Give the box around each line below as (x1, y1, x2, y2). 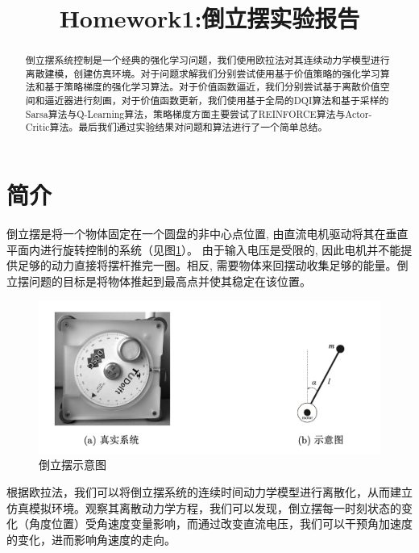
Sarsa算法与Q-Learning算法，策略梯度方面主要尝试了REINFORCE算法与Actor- (25, 107, 372, 120)
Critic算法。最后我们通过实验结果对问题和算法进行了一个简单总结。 (25, 120, 328, 134)
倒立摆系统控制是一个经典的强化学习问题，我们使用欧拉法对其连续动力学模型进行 (25, 53, 390, 67)
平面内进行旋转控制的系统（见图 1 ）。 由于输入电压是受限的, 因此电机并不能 (6, 241, 401, 258)
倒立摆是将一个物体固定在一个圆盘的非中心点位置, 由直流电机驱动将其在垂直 (6, 225, 409, 242)
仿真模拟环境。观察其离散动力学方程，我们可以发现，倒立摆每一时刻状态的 (6, 499, 401, 516)
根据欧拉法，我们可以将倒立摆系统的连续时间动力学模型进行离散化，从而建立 (6, 484, 413, 501)
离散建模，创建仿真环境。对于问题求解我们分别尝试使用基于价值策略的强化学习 (25, 66, 380, 80)
